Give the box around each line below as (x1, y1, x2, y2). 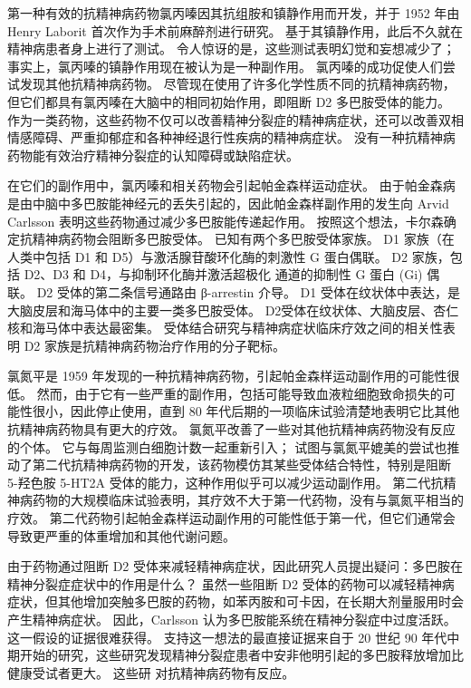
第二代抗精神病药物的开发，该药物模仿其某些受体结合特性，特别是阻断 (32, 455, 451, 474)
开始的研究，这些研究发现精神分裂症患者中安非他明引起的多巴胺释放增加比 (19, 645, 464, 664)
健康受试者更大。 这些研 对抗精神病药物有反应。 (7, 663, 295, 682)
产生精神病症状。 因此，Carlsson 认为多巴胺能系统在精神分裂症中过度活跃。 (7, 610, 457, 628)
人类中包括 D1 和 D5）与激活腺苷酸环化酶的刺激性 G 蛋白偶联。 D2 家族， (7, 247, 450, 266)
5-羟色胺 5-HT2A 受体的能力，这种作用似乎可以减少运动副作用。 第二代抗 (7, 472, 444, 491)
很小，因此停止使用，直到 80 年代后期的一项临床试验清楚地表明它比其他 (32, 402, 460, 421)
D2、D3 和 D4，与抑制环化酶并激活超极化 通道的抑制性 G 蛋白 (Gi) (24, 265, 423, 284)
